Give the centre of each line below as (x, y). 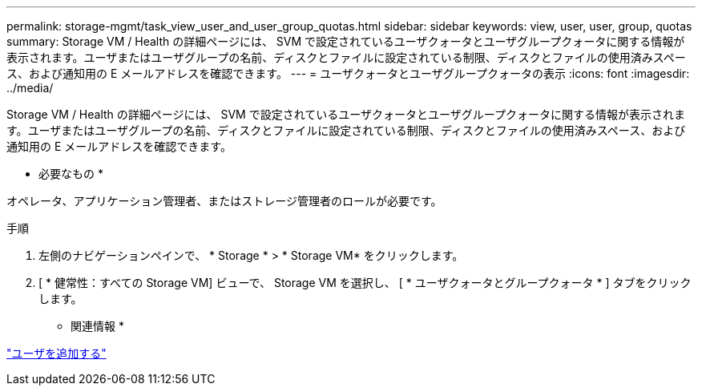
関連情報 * (97, 326)
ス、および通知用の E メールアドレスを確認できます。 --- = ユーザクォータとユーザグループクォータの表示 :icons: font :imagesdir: (348, 73)
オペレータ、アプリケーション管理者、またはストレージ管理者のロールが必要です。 (224, 201)
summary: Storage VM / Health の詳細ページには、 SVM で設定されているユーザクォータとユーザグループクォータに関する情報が (346, 41)
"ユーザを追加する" (56, 353)
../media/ (30, 88)
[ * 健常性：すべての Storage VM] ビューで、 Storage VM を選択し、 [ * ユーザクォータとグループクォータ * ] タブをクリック (365, 283)
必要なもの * (71, 174)
